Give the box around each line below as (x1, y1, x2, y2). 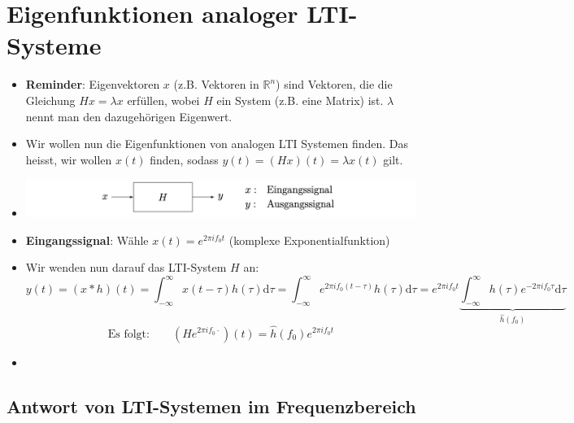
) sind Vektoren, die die (276, 76, 393, 93)
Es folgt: (107, 328, 150, 340)
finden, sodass (150, 150, 219, 168)
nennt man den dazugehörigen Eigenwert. (25, 107, 233, 124)
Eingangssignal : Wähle (25, 231, 149, 248)
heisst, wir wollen (25, 150, 112, 168)
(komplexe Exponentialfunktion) (228, 231, 390, 248)
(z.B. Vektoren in (173, 76, 259, 93)
